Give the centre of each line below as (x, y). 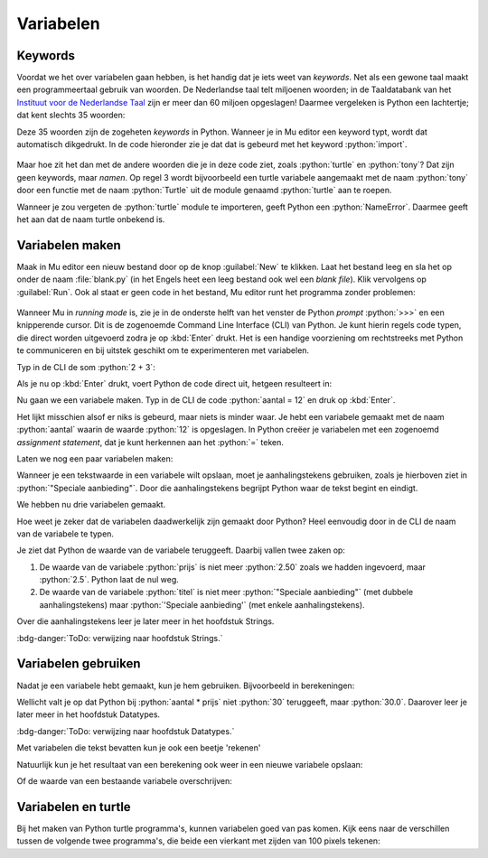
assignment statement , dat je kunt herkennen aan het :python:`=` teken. (150, 442)
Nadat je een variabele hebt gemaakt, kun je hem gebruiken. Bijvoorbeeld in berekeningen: (186, 685)
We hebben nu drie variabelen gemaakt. (91, 505)
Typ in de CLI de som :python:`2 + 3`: (86, 367)
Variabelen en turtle (74, 807)
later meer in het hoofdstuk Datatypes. (89, 714)
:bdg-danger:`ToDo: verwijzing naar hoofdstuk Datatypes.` (126, 731)
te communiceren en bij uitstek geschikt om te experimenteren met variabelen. (163, 350)
